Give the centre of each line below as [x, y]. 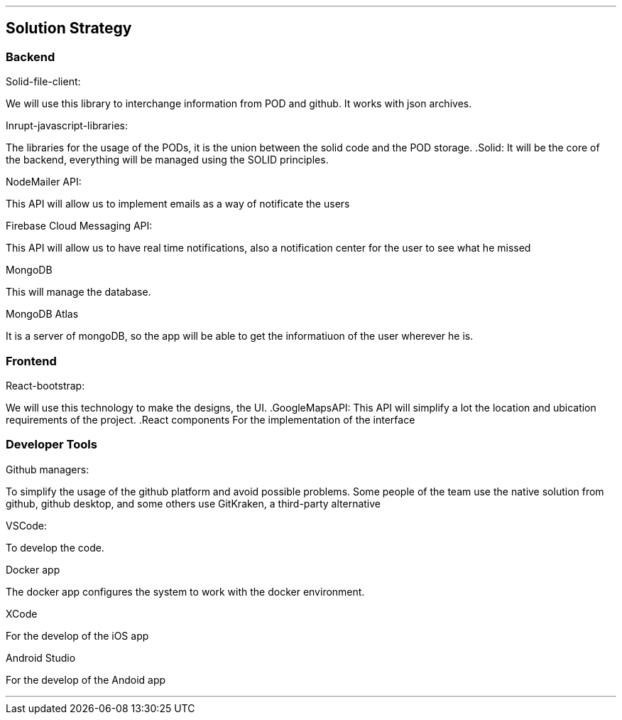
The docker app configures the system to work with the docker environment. [185, 591]
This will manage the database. [78, 292]
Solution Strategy [69, 28]
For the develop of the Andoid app [86, 679]
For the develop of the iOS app [77, 635]
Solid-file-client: [43, 82]
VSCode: [27, 525]
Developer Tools [51, 445]
